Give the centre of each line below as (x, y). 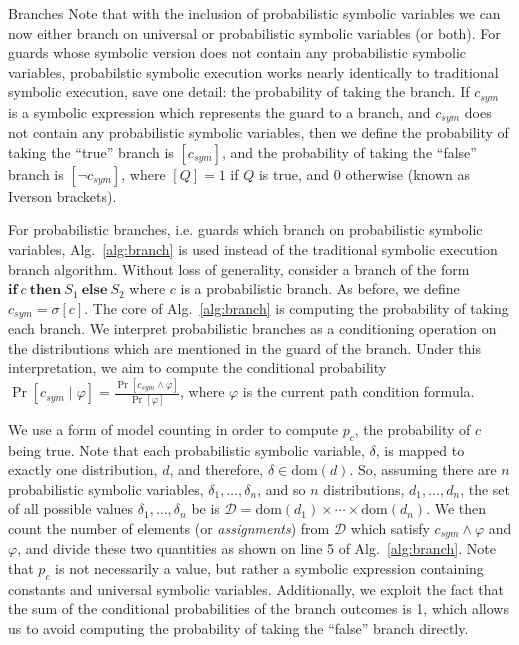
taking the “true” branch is (91, 151)
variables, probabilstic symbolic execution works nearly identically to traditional (253, 71)
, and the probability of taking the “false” (349, 151)
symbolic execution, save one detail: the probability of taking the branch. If (239, 91)
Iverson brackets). (62, 195)
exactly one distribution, (83, 469)
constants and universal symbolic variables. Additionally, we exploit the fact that (256, 588)
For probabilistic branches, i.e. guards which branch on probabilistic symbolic (245, 229)
